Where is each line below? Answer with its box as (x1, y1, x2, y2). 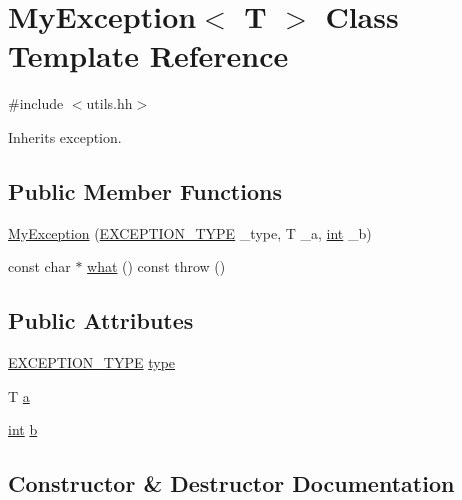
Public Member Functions (8, 175, 282, 206)
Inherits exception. (8, 126, 122, 147)
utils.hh (86, 93, 133, 114)
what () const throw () (87, 256, 226, 277)
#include (8, 93, 64, 114)
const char (8, 256, 71, 277)
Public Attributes (8, 305, 194, 336)
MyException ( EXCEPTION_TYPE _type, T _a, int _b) (8, 222, 372, 243)
